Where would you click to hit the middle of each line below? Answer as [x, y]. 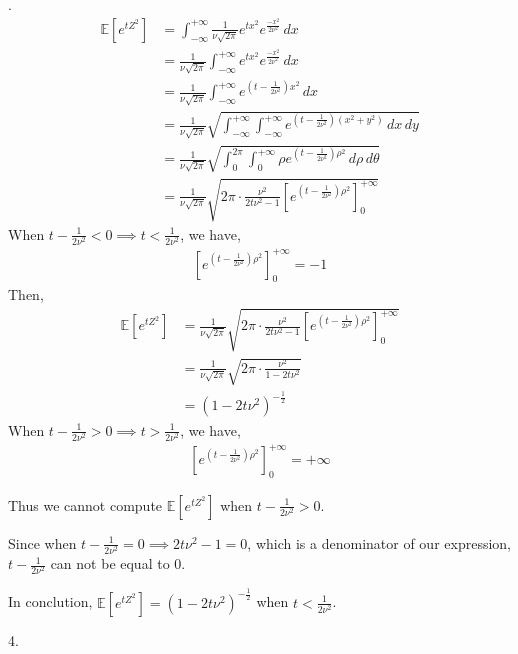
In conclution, [50, 601]
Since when [42, 542]
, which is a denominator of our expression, [379, 542]
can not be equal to [110, 563]
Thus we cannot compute [85, 504]
